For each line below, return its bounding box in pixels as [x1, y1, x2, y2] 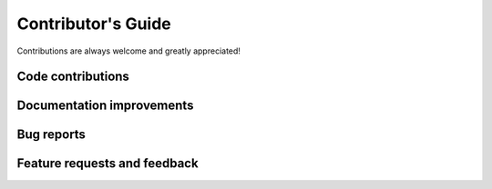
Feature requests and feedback [16, 155, 200, 172]
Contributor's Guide [16, 14, 172, 34]
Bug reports [16, 127, 87, 143]
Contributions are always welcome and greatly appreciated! [16, 45, 241, 56]
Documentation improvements [16, 98, 194, 114]
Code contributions [16, 69, 129, 85]
